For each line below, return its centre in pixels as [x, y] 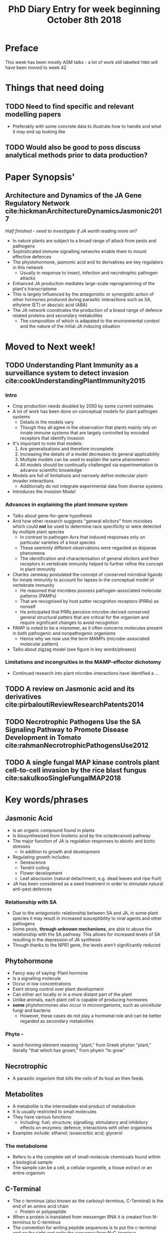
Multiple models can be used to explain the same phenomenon [85, 460]
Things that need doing [55, 88]
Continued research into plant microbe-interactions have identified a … [86, 673]
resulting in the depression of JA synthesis [57, 940]
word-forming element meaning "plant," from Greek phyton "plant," [82, 1045]
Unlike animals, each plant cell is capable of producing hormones [80, 1000]
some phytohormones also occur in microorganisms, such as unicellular [87, 1005]
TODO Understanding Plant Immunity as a [72, 365]
